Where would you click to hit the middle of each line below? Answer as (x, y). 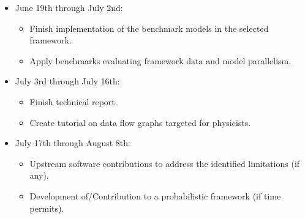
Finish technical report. (73, 101)
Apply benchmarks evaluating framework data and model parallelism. (160, 60)
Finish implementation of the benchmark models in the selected (149, 28)
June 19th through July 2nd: (69, 7)
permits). (47, 208)
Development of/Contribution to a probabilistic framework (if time (155, 195)
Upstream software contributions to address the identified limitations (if (165, 163)
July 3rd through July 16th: (67, 81)
